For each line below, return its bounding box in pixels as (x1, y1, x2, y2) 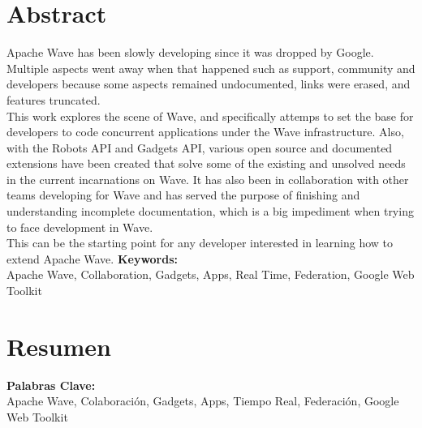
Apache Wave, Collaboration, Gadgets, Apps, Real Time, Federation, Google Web (6, 266, 415, 283)
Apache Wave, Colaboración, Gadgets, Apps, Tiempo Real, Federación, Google (6, 392, 399, 409)
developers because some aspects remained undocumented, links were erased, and (6, 75, 411, 92)
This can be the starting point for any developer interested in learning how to (6, 234, 394, 251)
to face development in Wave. (6, 218, 153, 235)
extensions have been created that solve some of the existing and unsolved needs (6, 155, 406, 172)
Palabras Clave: (6, 376, 96, 393)
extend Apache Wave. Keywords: (6, 250, 179, 267)
